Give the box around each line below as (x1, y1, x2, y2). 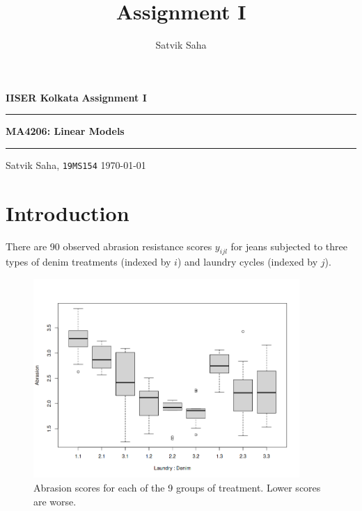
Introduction (6, 198, 129, 227)
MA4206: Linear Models (6, 124, 125, 138)
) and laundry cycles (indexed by (177, 254, 318, 269)
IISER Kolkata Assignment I (6, 90, 147, 104)
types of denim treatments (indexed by (6, 254, 171, 269)
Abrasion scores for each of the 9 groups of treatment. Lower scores (33, 480, 321, 494)
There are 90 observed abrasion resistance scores (6, 238, 212, 253)
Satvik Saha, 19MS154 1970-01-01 (6, 157, 146, 172)
